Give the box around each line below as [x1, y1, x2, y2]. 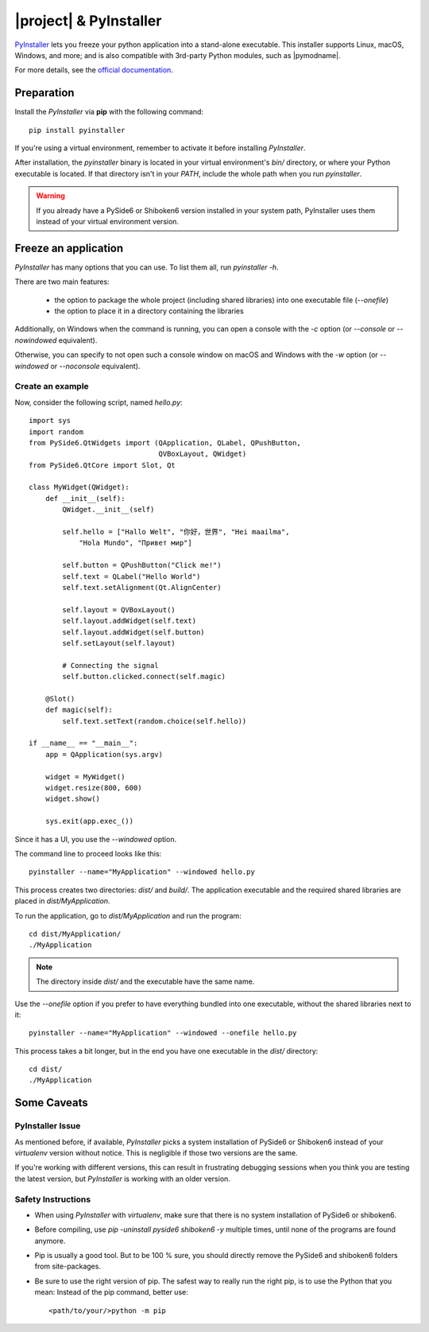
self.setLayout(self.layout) [62, 639, 176, 647]
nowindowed [14, 335, 57, 345]
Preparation [14, 86, 75, 99]
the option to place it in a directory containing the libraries [54, 306, 244, 316]
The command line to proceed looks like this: [14, 849, 162, 858]
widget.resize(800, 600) [44, 783, 142, 793]
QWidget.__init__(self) [62, 505, 155, 515]
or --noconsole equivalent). [50, 361, 141, 371]
